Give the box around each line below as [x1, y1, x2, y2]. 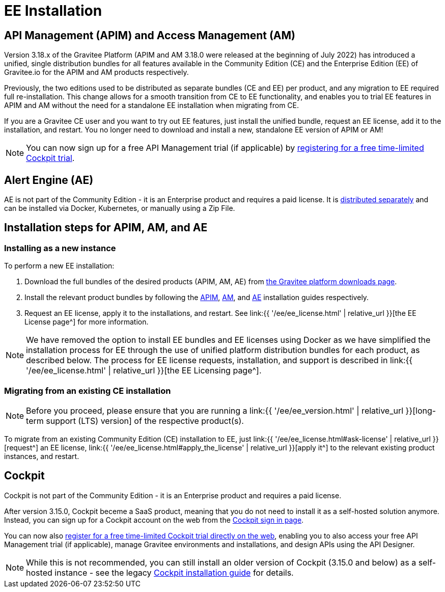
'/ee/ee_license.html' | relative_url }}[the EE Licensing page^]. [26, 365, 262, 376]
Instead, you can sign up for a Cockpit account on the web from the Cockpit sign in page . [4, 515, 304, 524]
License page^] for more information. [24, 317, 149, 327]
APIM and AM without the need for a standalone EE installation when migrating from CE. [4, 101, 299, 110]
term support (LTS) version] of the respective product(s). [26, 415, 244, 426]
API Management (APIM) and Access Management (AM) [4, 29, 295, 42]
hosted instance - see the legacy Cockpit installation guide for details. [26, 567, 294, 578]
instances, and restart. [4, 451, 79, 461]
